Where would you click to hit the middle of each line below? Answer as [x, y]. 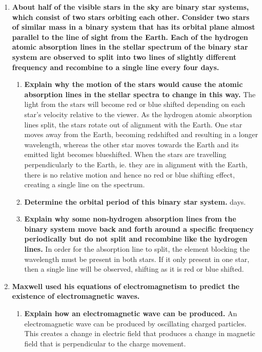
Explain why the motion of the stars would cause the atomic [134, 84]
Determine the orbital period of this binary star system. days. [135, 201]
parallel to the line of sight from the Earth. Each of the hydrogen [130, 37]
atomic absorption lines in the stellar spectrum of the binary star [130, 47]
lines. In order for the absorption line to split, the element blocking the [137, 249]
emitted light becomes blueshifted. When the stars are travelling [125, 154]
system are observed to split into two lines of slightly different [124, 57]
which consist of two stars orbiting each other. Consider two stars [131, 17]
